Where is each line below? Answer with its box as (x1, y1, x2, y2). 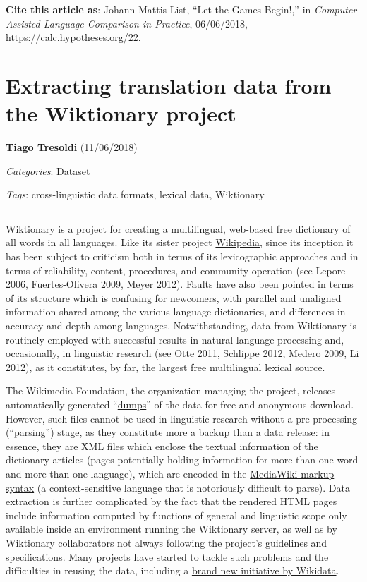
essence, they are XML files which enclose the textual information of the (6, 438, 318, 453)
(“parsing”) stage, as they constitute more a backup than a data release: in (6, 425, 330, 439)
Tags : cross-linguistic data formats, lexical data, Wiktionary (6, 187, 265, 202)
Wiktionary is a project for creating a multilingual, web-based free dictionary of (6, 221, 351, 236)
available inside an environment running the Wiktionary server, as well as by (6, 521, 337, 536)
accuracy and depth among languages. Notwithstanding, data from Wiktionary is (6, 318, 357, 333)
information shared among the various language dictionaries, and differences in (6, 304, 346, 319)
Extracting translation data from (6, 71, 332, 99)
